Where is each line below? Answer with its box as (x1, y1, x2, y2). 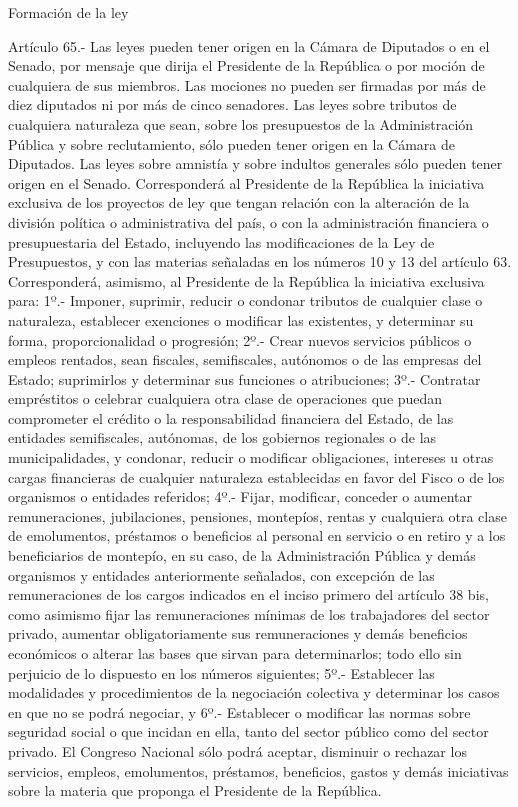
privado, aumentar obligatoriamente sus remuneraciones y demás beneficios (8, 623, 468, 644)
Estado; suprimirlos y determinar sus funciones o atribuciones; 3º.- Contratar (8, 368, 481, 389)
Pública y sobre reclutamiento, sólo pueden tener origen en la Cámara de (8, 133, 455, 154)
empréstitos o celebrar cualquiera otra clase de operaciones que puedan (8, 388, 443, 409)
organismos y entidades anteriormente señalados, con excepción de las (8, 564, 435, 585)
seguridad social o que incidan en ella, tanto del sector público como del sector (8, 721, 489, 742)
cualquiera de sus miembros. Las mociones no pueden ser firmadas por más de (8, 74, 486, 95)
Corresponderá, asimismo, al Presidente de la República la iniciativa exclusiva (8, 270, 485, 291)
